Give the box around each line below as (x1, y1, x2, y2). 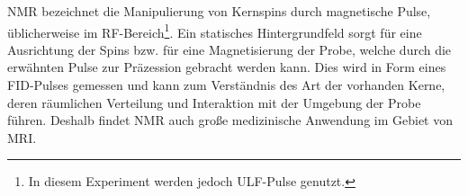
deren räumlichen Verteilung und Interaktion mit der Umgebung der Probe (7, 93, 421, 111)
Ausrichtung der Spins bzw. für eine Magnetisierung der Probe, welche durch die (7, 40, 452, 58)
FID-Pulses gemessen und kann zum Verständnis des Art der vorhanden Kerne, (7, 76, 445, 94)
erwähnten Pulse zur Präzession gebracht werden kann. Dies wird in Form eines (7, 58, 446, 76)
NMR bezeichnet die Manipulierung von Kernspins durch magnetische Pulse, (7, 2, 431, 20)
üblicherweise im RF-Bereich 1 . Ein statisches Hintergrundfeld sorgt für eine (7, 20, 422, 41)
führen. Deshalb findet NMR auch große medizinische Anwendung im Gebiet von (7, 111, 454, 129)
